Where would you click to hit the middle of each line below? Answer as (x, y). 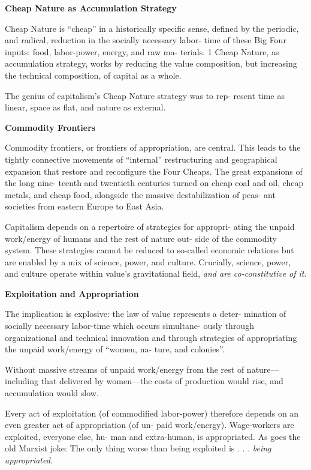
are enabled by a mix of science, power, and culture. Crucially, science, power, (148, 261)
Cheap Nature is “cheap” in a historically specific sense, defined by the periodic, (152, 28)
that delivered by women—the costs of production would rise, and (162, 381)
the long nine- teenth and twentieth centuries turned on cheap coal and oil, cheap (154, 183)
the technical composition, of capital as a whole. (93, 75)
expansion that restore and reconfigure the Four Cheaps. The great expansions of (154, 171)
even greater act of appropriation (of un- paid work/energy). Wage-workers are (150, 425)
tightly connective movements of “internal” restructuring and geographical (141, 159)
